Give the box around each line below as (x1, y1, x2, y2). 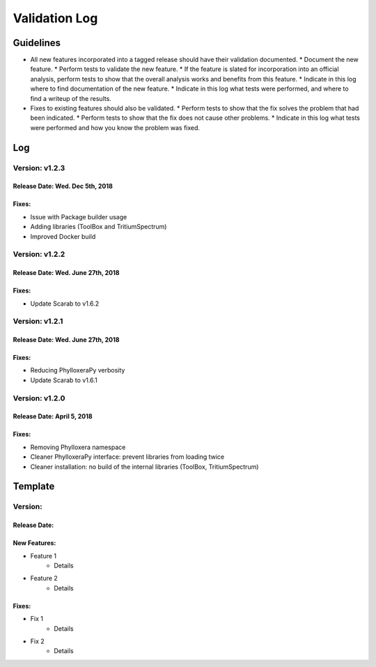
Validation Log (13, 10, 98, 26)
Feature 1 (30, 551, 57, 560)
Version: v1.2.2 (13, 249, 65, 259)
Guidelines (13, 37, 61, 49)
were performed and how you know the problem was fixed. (30, 123, 201, 132)
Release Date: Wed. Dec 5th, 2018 (13, 182, 113, 191)
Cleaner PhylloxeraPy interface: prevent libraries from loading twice (30, 453, 225, 461)
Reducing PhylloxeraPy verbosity (30, 366, 125, 375)
